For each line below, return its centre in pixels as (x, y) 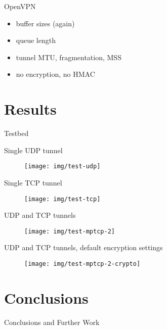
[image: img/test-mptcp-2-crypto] (82, 264)
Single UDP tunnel (33, 150)
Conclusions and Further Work (52, 322)
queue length (36, 40)
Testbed (16, 133)
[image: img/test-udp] (62, 167)
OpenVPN (20, 6)
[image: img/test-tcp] (62, 199)
